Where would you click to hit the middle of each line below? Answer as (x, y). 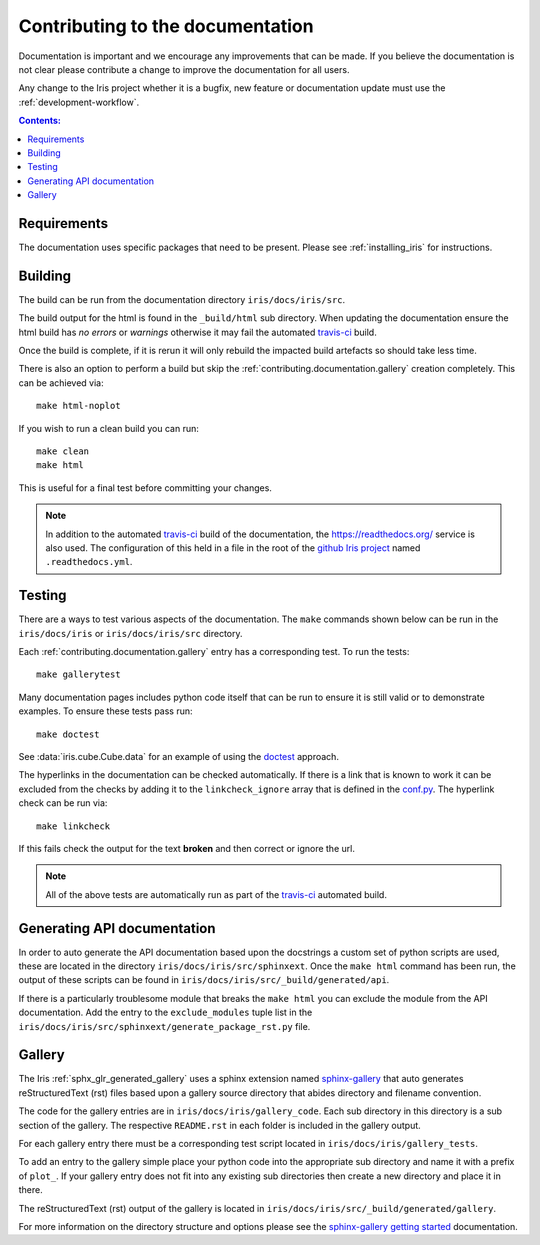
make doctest (68, 734)
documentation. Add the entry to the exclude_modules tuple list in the (165, 1012)
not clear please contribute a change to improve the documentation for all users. (184, 69)
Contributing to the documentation (166, 26)
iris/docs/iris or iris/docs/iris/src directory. (130, 633)
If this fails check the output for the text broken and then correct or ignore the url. (186, 848)
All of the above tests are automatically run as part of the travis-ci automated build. (216, 894)
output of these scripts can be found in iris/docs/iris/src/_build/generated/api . (204, 980)
